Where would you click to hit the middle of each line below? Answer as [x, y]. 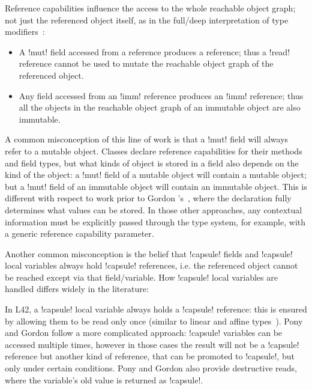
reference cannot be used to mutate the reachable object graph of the [146, 63]
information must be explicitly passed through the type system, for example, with [155, 221]
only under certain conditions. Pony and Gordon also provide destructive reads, [151, 368]
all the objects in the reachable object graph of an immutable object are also [160, 107]
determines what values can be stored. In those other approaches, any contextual [154, 209]
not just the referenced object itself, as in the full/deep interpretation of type [147, 20]
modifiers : [25, 32]
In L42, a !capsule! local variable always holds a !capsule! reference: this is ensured [156, 309]
